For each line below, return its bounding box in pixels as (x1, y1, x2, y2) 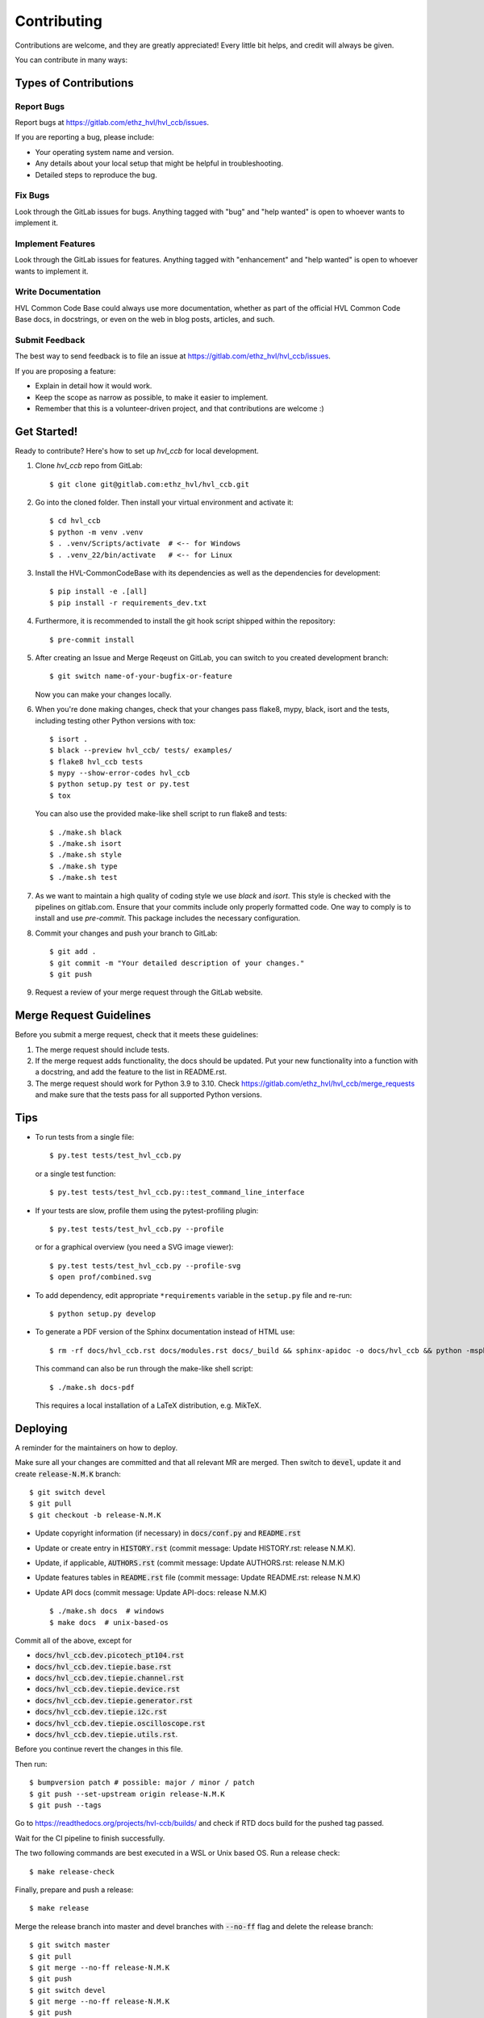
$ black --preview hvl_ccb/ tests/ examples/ (49, 746, 233, 755)
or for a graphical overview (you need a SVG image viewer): (35, 1242, 234, 1252)
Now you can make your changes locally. (35, 689, 172, 699)
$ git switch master (29, 1941, 111, 1949)
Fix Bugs (15, 190, 50, 201)
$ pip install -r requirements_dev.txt (49, 598, 207, 607)
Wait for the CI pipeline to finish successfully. (15, 1833, 165, 1843)
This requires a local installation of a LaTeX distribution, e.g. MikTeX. (35, 1400, 262, 1410)
